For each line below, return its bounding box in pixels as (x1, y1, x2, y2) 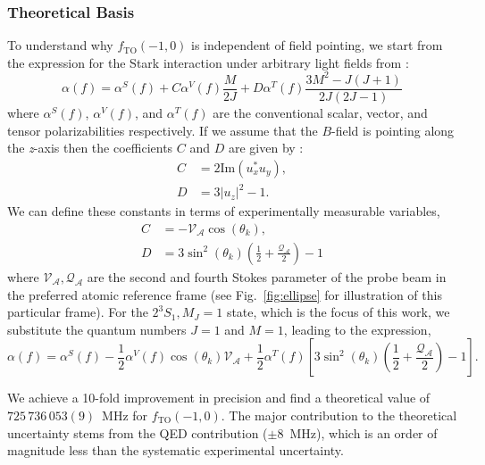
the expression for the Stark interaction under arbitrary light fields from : (7, 53, 409, 71)
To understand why (7, 36, 113, 54)
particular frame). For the (7, 303, 148, 321)
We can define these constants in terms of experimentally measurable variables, (7, 202, 440, 220)
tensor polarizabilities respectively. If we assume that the (7, 120, 318, 139)
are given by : (228, 138, 304, 157)
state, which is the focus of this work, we (226, 303, 450, 321)
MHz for (102, 405, 148, 424)
